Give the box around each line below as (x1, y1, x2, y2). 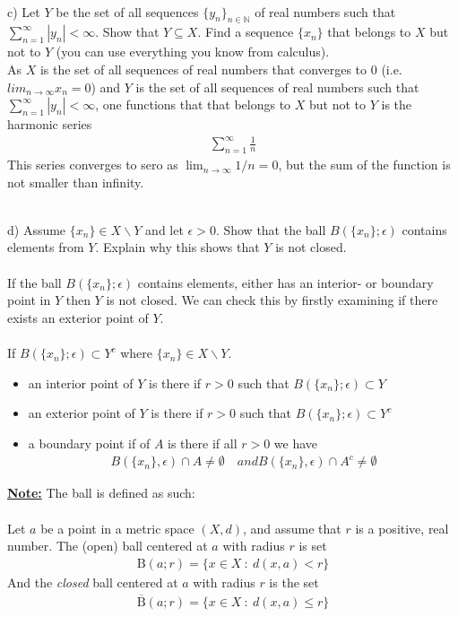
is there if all (168, 433, 238, 452)
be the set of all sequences (56, 2, 199, 21)
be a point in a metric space (40, 518, 194, 537)
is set (298, 536, 327, 555)
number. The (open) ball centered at (7, 536, 208, 555)
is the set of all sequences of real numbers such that (135, 77, 419, 96)
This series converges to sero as (7, 155, 178, 174)
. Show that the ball (215, 220, 326, 239)
